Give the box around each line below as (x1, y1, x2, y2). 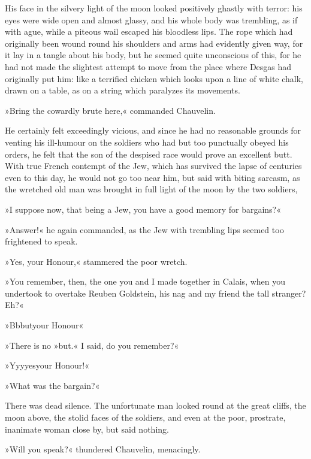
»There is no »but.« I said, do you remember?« (5, 339, 179, 351)
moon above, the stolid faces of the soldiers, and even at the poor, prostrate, (5, 411, 286, 424)
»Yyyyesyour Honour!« (5, 359, 89, 372)
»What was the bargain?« (5, 379, 100, 391)
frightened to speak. (5, 235, 78, 247)
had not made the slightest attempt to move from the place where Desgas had (5, 60, 292, 73)
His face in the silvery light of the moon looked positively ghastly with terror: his (5, 2, 303, 14)
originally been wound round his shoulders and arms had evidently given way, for (5, 37, 303, 49)
